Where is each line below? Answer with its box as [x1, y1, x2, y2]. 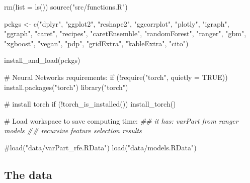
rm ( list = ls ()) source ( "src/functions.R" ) [4, 2, 128, 12]
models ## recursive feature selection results [4, 125, 142, 136]
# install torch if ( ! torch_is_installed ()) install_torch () [4, 99, 176, 109]
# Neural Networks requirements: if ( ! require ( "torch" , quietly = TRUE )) [4, 71, 228, 82]
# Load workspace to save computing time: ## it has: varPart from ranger [4, 115, 238, 126]
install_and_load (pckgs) [4, 55, 80, 65]
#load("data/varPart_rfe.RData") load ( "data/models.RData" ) [4, 142, 197, 152]
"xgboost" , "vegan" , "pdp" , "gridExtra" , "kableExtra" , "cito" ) [4, 38, 189, 48]
